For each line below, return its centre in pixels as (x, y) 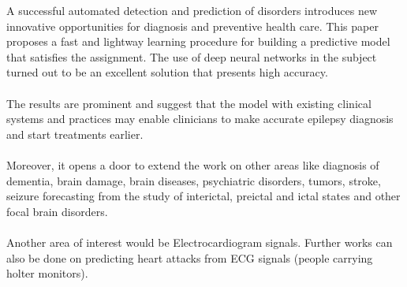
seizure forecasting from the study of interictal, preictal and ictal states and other (203, 196)
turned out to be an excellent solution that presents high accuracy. (167, 72)
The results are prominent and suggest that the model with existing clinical (189, 103)
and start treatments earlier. (75, 134)
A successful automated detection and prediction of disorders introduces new (192, 10)
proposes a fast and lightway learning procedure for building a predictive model (198, 41)
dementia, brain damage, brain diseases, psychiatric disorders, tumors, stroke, (194, 180)
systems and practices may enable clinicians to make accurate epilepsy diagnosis (200, 119)
